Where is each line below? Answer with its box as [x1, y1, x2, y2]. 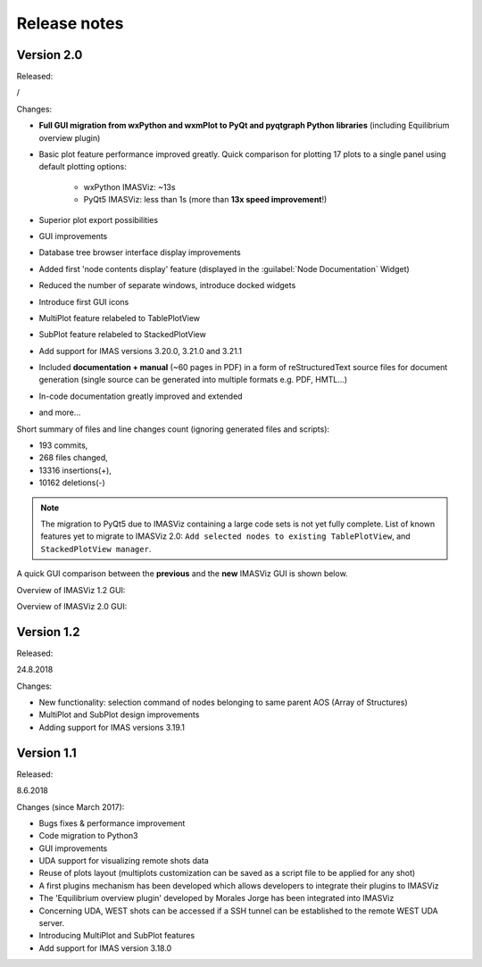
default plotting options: [38, 161, 127, 172]
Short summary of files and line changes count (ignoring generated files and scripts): [16, 424, 330, 434]
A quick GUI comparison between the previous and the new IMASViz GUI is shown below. [16, 568, 348, 579]
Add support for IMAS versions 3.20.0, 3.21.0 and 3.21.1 [38, 345, 243, 356]
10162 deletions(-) [38, 477, 106, 488]
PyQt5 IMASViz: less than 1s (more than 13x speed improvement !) [83, 194, 328, 205]
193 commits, [38, 440, 88, 450]
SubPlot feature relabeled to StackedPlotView [38, 329, 207, 340]
